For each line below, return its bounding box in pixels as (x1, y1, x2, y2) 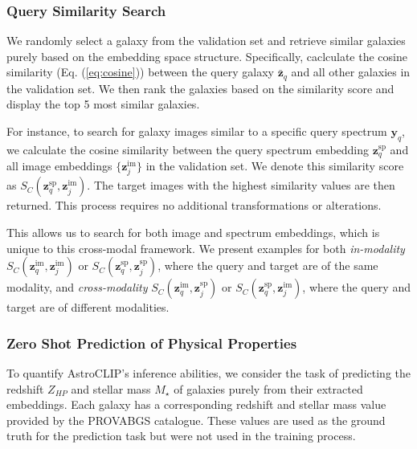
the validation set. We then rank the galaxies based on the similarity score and (6, 80, 395, 96)
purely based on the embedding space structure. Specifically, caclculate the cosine (6, 47, 407, 64)
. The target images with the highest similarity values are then (87, 177, 395, 194)
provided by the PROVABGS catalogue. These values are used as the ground (6, 411, 386, 428)
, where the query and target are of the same (157, 257, 378, 274)
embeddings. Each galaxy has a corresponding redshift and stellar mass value (6, 396, 386, 413)
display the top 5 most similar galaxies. (6, 96, 200, 112)
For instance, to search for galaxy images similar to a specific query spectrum (6, 123, 387, 140)
